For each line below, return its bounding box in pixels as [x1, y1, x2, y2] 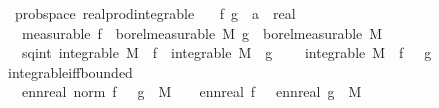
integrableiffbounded [7, 61, 133, 82]
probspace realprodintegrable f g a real [14, 3, 296, 23]
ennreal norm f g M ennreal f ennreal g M [21, 81, 362, 102]
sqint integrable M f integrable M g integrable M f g [21, 42, 432, 63]
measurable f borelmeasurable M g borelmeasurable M [21, 22, 383, 43]
